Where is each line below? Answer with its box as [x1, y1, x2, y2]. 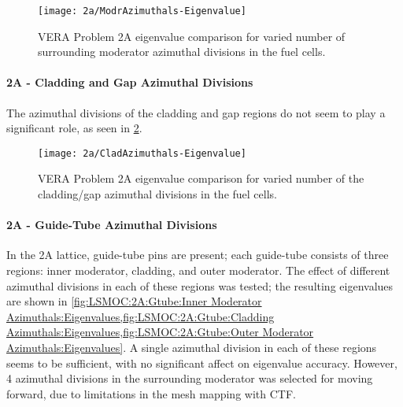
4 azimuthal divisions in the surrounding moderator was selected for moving [6, 370, 373, 387]
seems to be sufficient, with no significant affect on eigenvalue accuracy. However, [6, 354, 397, 371]
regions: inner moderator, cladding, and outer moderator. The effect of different [6, 262, 390, 279]
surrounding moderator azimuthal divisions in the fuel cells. [38, 43, 326, 60]
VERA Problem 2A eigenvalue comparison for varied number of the [38, 170, 364, 187]
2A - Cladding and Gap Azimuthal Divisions [6, 74, 253, 91]
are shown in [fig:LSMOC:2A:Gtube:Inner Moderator [6, 293, 262, 309]
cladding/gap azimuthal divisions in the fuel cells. [38, 186, 277, 202]
